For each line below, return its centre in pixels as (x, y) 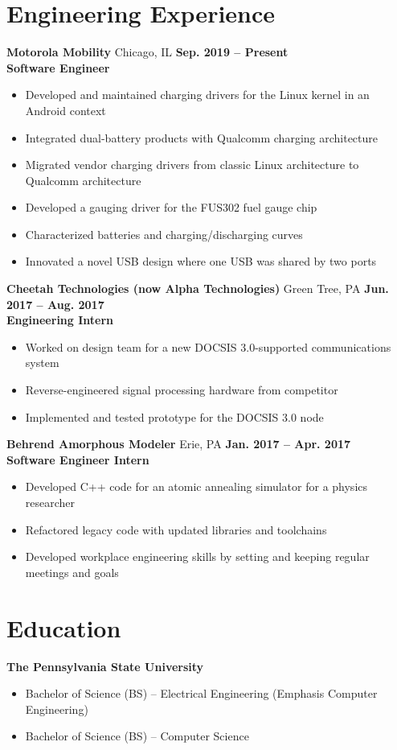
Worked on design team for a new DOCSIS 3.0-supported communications (208, 346)
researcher (50, 502)
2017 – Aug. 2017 (55, 304)
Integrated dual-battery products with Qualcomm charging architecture (202, 137)
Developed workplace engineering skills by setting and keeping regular (197, 556)
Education (64, 627)
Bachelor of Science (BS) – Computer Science (137, 736)
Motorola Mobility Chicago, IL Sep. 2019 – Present (147, 52)
